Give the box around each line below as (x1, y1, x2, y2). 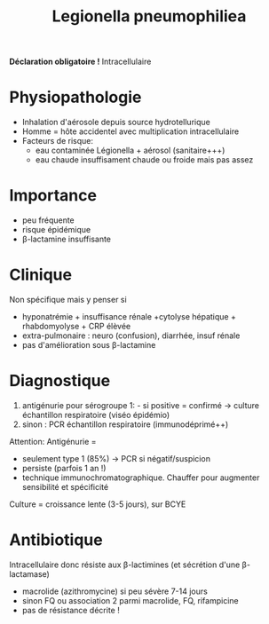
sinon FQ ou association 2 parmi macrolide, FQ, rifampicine (21, 595, 239, 605)
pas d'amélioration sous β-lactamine (21, 340, 156, 350)
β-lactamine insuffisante (21, 233, 112, 245)
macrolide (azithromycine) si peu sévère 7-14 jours (21, 586, 209, 596)
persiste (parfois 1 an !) (21, 462, 107, 473)
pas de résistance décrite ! (21, 604, 120, 615)
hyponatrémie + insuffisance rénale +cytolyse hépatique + (21, 312, 237, 321)
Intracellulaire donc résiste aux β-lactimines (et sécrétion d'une (9, 559, 241, 570)
